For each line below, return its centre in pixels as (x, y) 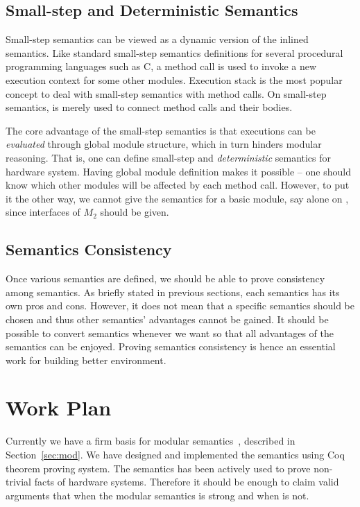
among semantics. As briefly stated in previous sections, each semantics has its (173, 292)
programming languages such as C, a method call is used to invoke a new (161, 66)
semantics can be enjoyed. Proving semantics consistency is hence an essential (171, 346)
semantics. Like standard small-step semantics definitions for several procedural (174, 52)
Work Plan (59, 407)
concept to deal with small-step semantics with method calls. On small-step (166, 93)
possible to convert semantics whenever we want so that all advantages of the (170, 333)
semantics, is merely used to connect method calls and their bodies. (149, 107)
